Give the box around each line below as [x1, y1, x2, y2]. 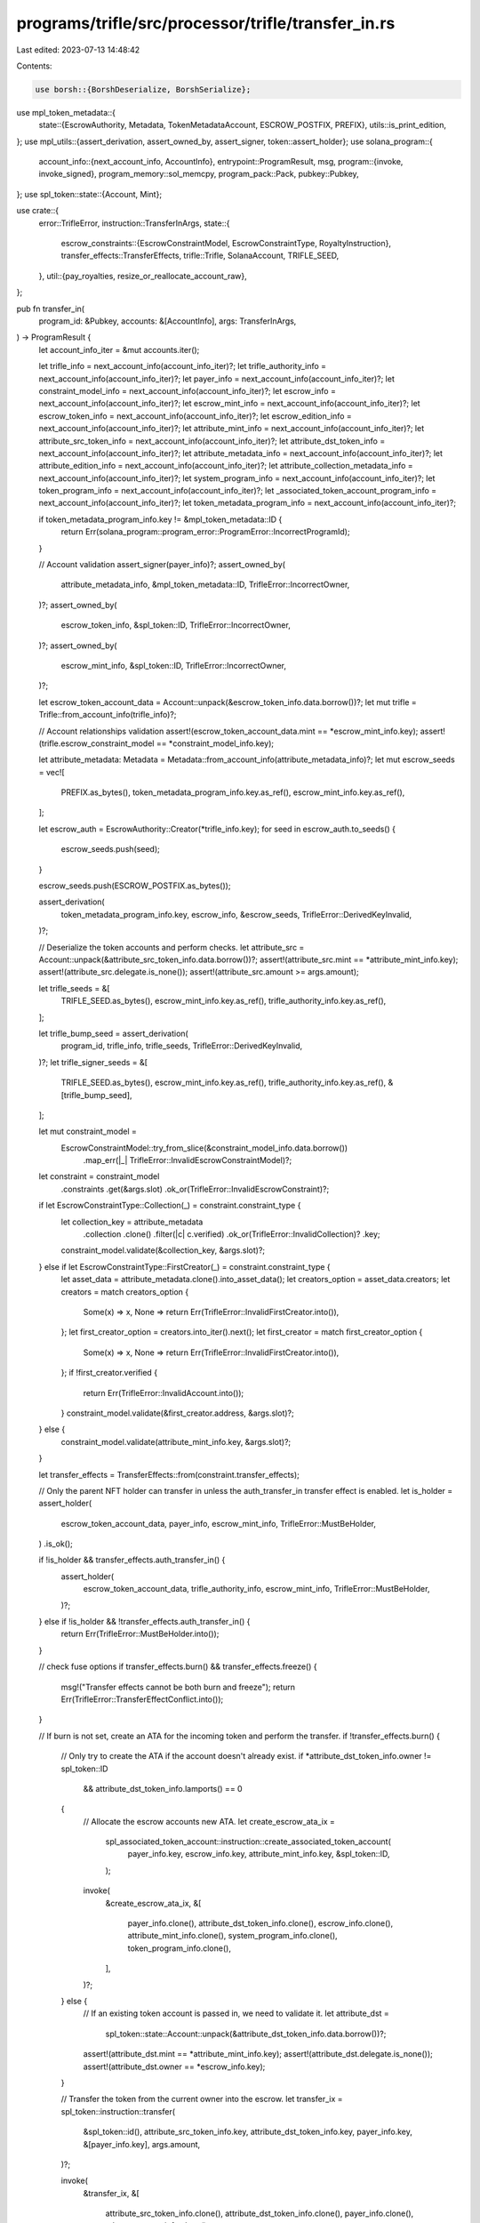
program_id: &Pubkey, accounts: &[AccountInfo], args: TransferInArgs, [38, 316, 297, 326]
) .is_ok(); [38, 1538, 73, 1549]
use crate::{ [16, 205, 60, 216]
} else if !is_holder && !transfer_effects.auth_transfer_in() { [38, 1617, 251, 1627]
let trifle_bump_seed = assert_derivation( [38, 1028, 188, 1039]
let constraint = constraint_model [38, 1171, 160, 1182]
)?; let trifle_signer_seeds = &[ [38, 1056, 148, 1067]
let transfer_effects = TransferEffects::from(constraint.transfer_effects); [38, 1469, 300, 1480]
